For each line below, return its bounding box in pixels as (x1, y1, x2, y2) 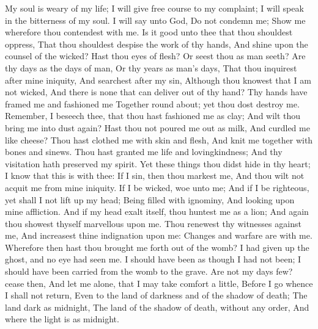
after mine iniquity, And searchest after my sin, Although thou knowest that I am (5, 73, 311, 86)
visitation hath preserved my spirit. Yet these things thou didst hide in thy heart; (5, 157, 311, 170)
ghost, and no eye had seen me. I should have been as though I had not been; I (5, 253, 301, 266)
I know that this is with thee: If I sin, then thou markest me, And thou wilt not (5, 169, 305, 182)
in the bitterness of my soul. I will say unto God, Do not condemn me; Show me (5, 13, 306, 26)
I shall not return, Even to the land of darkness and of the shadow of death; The (5, 289, 308, 302)
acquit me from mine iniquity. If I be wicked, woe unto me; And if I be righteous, (5, 181, 309, 193)
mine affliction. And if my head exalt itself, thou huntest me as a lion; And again (5, 205, 309, 218)
